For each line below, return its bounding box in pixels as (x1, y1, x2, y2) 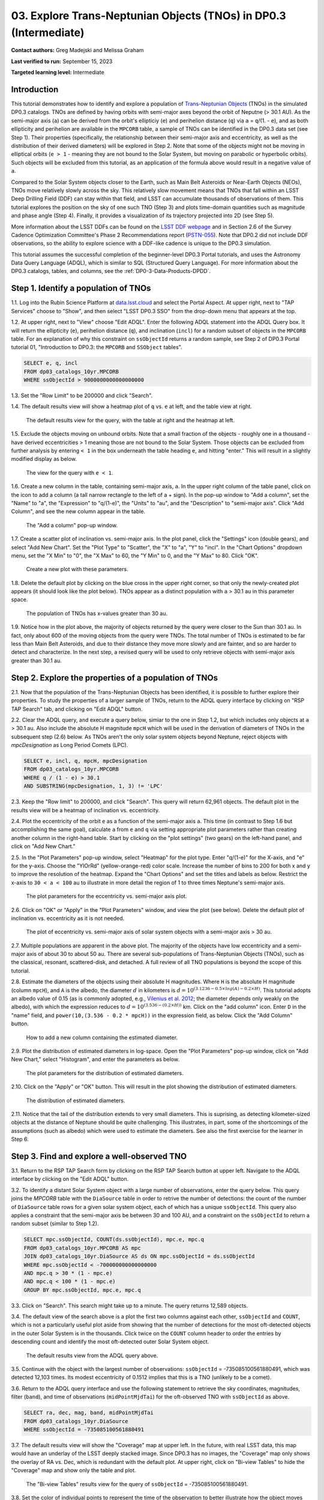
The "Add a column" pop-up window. (26, 521, 118, 529)
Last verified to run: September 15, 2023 (11, 58, 113, 65)
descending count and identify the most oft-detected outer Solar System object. (11, 1338, 209, 1345)
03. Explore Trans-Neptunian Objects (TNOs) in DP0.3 (11, 9, 286, 22)
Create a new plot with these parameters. (26, 566, 128, 573)
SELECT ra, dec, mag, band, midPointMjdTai (23, 1409, 154, 1416)
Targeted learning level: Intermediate (11, 69, 104, 76)
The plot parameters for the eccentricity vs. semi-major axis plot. (26, 893, 187, 900)
